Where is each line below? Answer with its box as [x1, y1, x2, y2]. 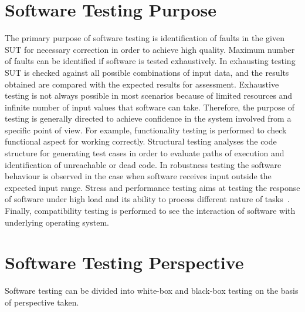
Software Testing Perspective [5, 250, 244, 274]
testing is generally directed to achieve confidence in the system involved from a [5, 112, 292, 125]
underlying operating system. [5, 216, 109, 228]
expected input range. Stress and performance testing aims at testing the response [5, 181, 300, 193]
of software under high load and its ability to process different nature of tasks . [5, 193, 290, 205]
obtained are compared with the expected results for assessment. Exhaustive [5, 78, 279, 90]
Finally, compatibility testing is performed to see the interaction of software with [5, 204, 296, 217]
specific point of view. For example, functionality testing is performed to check [5, 123, 287, 136]
